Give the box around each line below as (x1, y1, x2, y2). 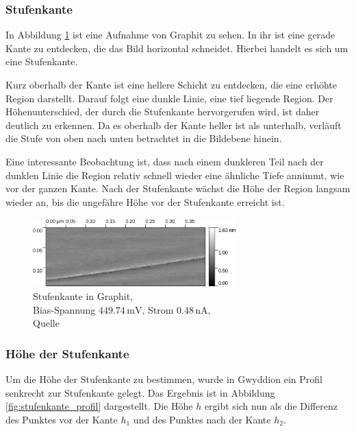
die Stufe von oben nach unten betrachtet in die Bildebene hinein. (5, 131, 282, 145)
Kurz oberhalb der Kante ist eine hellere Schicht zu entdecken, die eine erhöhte (5, 78, 338, 91)
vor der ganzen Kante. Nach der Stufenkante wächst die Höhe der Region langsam (5, 181, 351, 196)
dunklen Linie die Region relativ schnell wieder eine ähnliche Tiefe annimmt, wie (5, 167, 344, 182)
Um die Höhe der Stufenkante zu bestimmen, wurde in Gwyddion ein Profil (5, 372, 322, 386)
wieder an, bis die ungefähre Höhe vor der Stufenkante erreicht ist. (5, 194, 285, 209)
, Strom (142, 302, 174, 316)
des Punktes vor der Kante (5, 412, 118, 426)
